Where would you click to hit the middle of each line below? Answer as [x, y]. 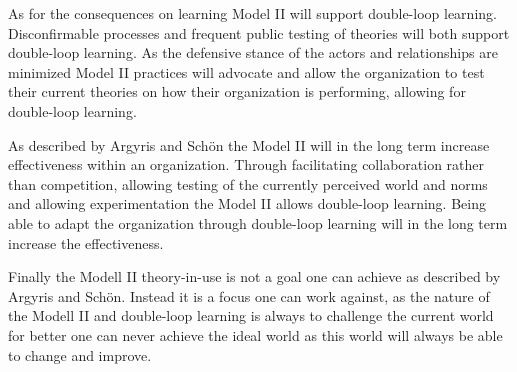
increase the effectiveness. [86, 242]
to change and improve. [80, 354]
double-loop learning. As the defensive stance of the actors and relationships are [253, 52]
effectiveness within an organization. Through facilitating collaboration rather [246, 164]
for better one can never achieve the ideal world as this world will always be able [255, 334]
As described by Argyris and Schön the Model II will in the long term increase [249, 144]
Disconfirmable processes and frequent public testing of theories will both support [259, 32]
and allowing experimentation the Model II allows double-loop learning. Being [247, 203]
